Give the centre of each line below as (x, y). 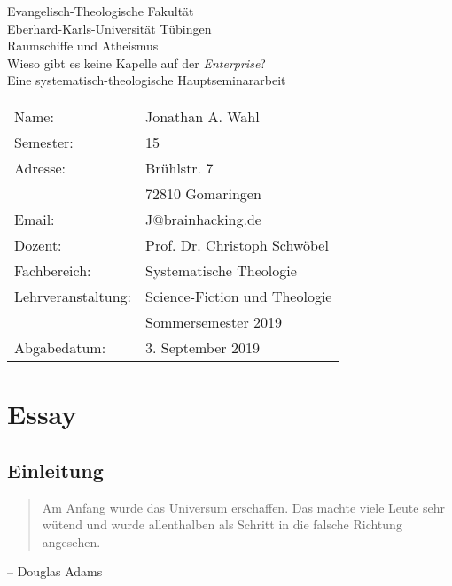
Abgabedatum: (60, 347)
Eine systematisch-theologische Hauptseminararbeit (147, 80)
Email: (35, 219)
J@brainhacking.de (203, 219)
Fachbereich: (53, 270)
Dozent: (38, 244)
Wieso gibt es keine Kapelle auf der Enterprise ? (136, 62)
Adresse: (40, 167)
